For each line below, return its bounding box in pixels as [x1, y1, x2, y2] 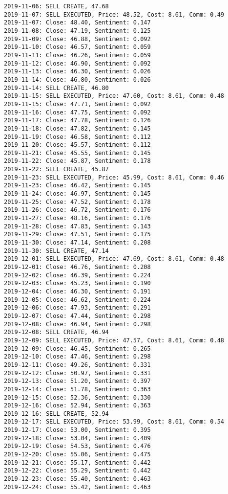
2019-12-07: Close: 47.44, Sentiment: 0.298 [4, 312, 151, 319]
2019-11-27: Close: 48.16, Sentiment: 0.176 [4, 215, 151, 222]
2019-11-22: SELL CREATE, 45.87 [4, 166, 109, 173]
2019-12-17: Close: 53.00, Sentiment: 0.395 [4, 427, 151, 434]
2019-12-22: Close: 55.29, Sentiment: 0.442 [4, 467, 151, 474]
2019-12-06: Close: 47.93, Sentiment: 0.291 [4, 304, 151, 312]
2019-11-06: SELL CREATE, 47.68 [4, 3, 109, 10]
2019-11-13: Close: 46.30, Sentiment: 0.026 [4, 68, 151, 75]
